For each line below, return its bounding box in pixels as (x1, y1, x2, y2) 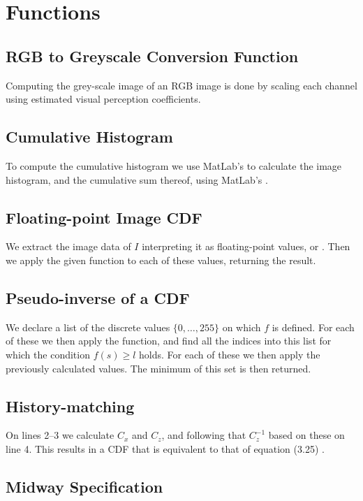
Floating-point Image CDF (6, 206, 202, 228)
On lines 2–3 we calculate (6, 428, 114, 442)
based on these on (268, 428, 345, 442)
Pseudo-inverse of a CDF (6, 286, 190, 308)
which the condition (6, 347, 90, 361)
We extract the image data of (6, 239, 131, 254)
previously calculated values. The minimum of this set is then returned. (6, 361, 311, 375)
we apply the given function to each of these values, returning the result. (6, 252, 316, 267)
